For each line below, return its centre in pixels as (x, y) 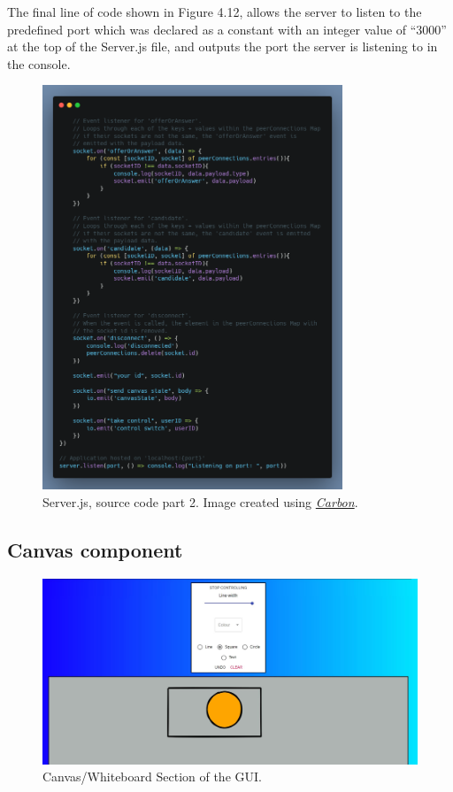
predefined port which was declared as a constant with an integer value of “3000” (227, 29)
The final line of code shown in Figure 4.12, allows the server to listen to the (215, 12)
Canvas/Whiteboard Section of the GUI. (152, 777)
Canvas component (95, 549)
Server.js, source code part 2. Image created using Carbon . (200, 501)
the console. (39, 63)
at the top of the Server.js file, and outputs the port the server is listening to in (223, 46)
